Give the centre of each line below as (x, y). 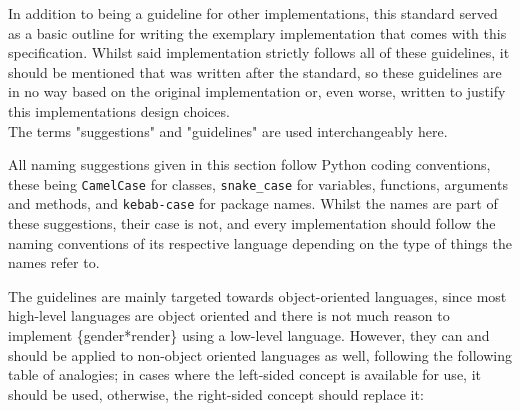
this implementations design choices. (119, 110)
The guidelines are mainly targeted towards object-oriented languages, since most (257, 295)
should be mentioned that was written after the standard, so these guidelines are (255, 71)
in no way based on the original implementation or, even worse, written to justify (257, 91)
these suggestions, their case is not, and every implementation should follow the (252, 223)
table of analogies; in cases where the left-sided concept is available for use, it (244, 374)
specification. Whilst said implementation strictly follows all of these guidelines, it (259, 52)
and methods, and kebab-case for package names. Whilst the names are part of (253, 203)
